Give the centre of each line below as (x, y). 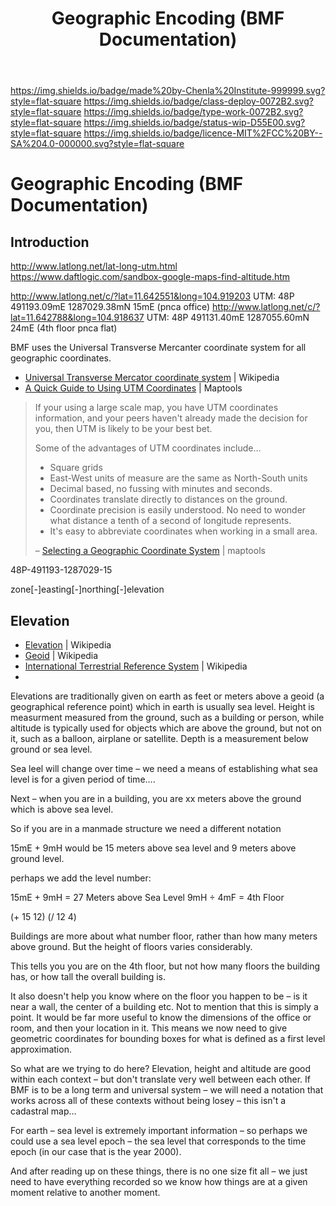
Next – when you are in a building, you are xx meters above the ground (156, 798)
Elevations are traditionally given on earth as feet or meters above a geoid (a (167, 696)
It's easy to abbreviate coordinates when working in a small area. (183, 531)
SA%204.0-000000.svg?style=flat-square (97, 144)
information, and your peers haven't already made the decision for (171, 418)
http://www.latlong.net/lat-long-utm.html (94, 266)
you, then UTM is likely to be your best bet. (123, 429)
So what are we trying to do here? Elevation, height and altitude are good (160, 1068)
